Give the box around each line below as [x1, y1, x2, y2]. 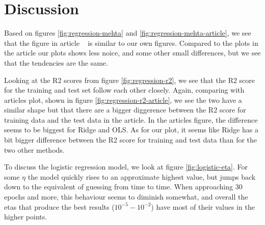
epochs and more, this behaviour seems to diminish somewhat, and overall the [4, 191, 248, 202]
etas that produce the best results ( [4, 201, 115, 212]
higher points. [4, 211, 47, 222]
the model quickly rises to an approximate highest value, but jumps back [28, 171, 256, 182]
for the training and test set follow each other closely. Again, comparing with [4, 85, 245, 95]
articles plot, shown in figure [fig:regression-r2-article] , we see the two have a [4, 94, 242, 105]
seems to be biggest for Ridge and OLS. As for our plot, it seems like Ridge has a [4, 124, 258, 135]
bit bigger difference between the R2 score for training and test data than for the [4, 134, 257, 145]
